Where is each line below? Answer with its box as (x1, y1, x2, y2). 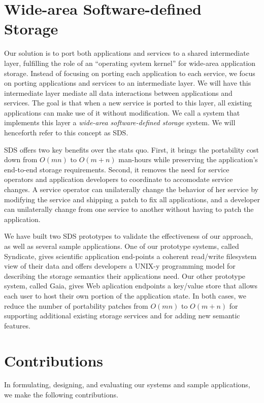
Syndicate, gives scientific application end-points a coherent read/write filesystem (4, 250, 257, 261)
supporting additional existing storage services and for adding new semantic (4, 310, 240, 321)
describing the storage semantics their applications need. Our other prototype (4, 270, 246, 281)
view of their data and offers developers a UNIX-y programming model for (4, 261, 236, 271)
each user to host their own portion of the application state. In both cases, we (4, 290, 246, 301)
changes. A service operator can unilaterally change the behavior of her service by (4, 184, 258, 195)
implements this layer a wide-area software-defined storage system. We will (4, 117, 236, 128)
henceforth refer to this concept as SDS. (4, 127, 128, 138)
